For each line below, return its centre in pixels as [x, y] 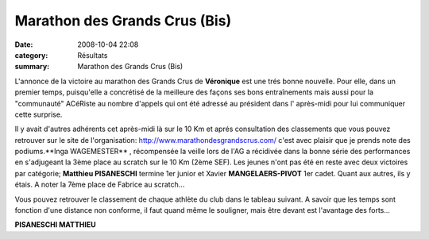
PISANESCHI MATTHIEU [55, 225]
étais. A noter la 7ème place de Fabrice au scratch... [100, 185]
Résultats [93, 55]
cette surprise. [39, 114]
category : [31, 55]
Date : [24, 44]
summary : [32, 67]
